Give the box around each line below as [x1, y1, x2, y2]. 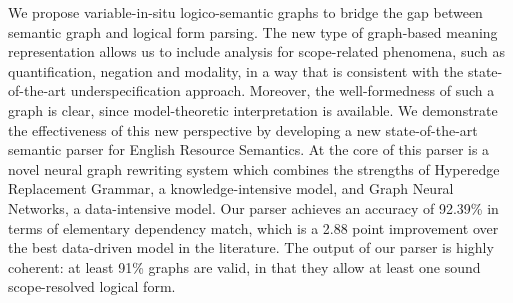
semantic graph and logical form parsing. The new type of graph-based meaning [8, 21, 498, 42]
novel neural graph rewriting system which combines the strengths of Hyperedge [8, 158, 500, 179]
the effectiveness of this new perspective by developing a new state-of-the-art [8, 119, 478, 140]
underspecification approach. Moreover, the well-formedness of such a [70, 80, 495, 101]
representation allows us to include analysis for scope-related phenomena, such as [8, 41, 505, 62]
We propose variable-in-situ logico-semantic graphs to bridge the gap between [8, 2, 483, 22]
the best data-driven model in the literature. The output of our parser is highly [8, 237, 494, 258]
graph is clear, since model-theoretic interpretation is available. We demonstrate [8, 99, 498, 120]
